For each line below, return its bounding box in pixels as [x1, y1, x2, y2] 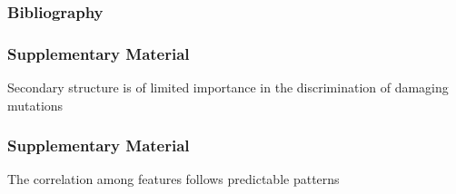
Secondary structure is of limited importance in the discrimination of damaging [7, 78, 449, 97]
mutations [7, 95, 64, 114]
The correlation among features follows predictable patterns [7, 170, 340, 189]
